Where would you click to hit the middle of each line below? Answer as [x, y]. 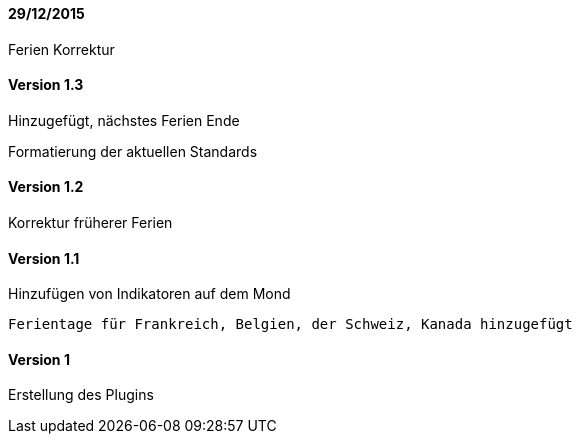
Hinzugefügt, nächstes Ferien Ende [124, 120]
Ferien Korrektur [61, 49]
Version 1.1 [44, 258]
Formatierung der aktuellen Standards [133, 151]
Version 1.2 [46, 187]
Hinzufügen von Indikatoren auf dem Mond [149, 294]
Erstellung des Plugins [81, 395]
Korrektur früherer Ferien [90, 223]
